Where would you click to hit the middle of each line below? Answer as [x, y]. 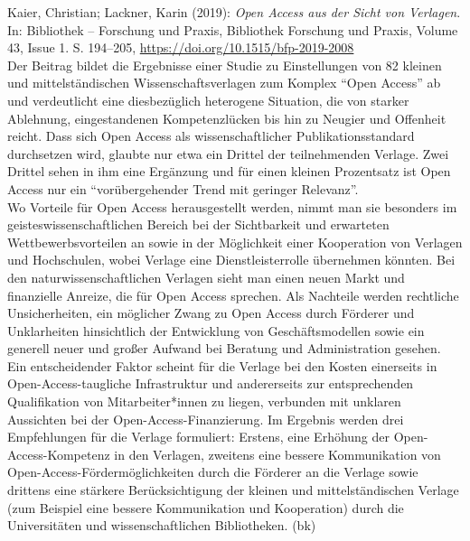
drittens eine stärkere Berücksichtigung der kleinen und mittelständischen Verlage [233, 490]
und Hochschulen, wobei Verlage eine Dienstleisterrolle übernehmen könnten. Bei [231, 260]
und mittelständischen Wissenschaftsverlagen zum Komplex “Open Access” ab [224, 83]
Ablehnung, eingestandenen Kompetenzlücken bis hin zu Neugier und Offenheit [227, 118]
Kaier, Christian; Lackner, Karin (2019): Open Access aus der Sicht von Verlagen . [234, 12]
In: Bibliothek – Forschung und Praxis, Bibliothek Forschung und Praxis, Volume [233, 29]
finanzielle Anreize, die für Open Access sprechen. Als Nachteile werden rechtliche [233, 295]
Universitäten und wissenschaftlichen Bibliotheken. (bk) [162, 525]
